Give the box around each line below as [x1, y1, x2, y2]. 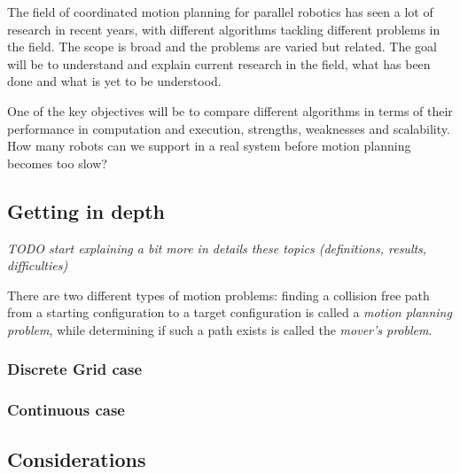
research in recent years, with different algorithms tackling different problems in [7, 19, 441, 38]
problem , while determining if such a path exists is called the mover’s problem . [7, 320, 433, 338]
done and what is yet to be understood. [7, 72, 222, 90]
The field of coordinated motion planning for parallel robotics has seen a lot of [7, 3, 433, 20]
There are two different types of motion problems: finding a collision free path [7, 285, 430, 304]
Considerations [7, 445, 146, 472]
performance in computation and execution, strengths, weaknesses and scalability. [7, 119, 450, 137]
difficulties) [7, 256, 68, 275]
